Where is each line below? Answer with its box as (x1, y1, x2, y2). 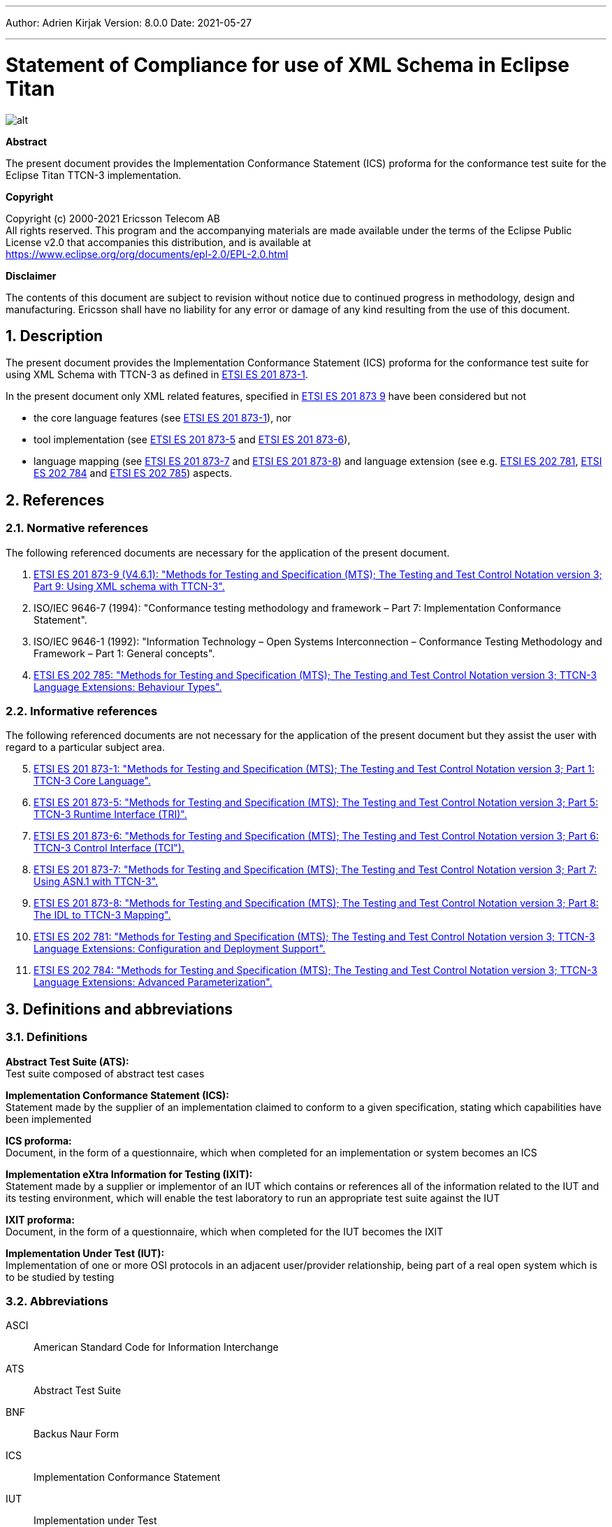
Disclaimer (6, 269, 57, 282)
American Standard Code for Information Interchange (34, 1341, 279, 1354)
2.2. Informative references (6, 703, 158, 718)
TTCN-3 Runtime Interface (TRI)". (34, 808, 187, 821)
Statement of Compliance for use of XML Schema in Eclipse (6, 52, 569, 77)
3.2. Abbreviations (6, 1293, 108, 1308)
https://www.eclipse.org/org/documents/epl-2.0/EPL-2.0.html (6, 248, 289, 260)
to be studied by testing (6, 1270, 115, 1283)
